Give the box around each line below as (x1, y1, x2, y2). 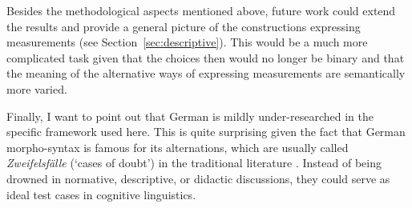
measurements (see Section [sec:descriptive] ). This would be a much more (6, 34, 368, 50)
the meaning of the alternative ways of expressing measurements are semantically (6, 65, 406, 82)
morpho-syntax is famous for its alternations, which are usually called (6, 138, 349, 155)
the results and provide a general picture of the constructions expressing (6, 18, 361, 34)
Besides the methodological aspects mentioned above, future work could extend (6, 2, 396, 18)
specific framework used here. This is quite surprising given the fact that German (6, 123, 406, 140)
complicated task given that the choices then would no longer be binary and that (6, 49, 405, 66)
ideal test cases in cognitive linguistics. (6, 186, 196, 202)
